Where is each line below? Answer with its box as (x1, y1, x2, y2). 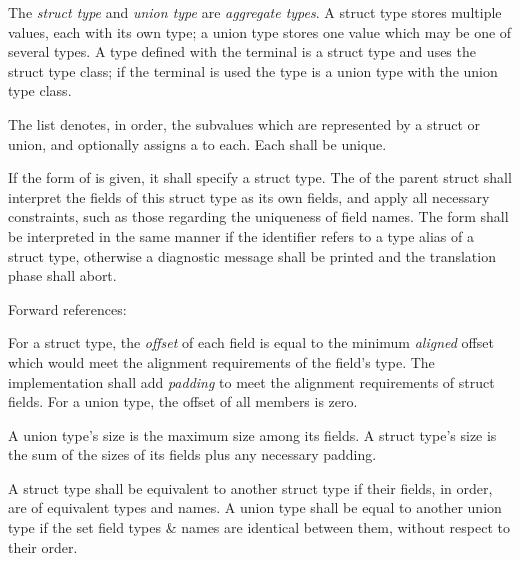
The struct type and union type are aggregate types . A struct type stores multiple (8, 2, 502, 22)
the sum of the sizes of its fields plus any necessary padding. (8, 444, 377, 465)
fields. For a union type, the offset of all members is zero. (8, 391, 358, 412)
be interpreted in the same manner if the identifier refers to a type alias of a (8, 225, 474, 246)
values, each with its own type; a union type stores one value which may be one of (8, 21, 512, 42)
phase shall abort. (8, 265, 117, 286)
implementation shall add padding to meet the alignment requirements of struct (8, 371, 495, 392)
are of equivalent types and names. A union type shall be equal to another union (8, 497, 502, 518)
